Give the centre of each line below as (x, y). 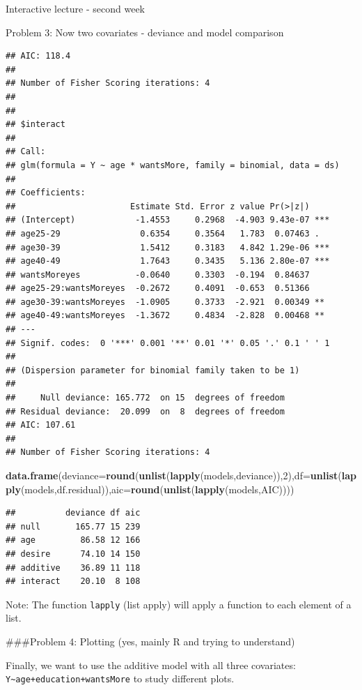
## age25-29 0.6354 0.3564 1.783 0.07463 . (163, 233)
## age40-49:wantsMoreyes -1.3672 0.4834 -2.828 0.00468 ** (165, 316)
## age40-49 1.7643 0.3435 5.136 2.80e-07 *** (168, 261)
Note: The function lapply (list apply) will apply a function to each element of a (179, 604)
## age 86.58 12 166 (73, 540)
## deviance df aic (73, 513)
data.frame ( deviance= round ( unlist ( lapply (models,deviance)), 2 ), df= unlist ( (174, 475)
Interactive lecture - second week (75, 8)
